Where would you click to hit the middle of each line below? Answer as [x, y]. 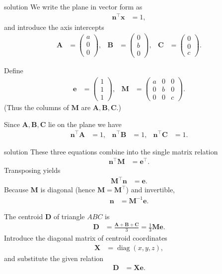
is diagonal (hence [68, 190]
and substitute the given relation [54, 258]
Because [16, 190]
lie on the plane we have [85, 124]
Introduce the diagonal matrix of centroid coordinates [86, 238]
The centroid [24, 216]
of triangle [69, 216]
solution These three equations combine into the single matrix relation [111, 151]
